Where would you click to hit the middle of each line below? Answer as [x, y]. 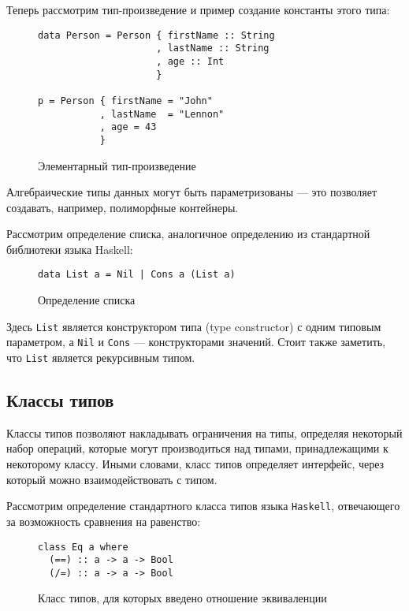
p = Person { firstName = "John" [125, 101]
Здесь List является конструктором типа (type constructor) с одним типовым [194, 326]
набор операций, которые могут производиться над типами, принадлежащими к [197, 448]
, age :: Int [190, 61]
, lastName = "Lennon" [162, 114]
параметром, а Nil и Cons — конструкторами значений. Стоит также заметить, [196, 342]
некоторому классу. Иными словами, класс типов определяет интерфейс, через [195, 464]
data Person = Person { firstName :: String [156, 35]
